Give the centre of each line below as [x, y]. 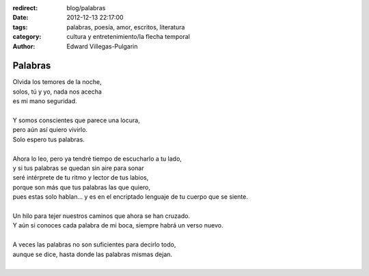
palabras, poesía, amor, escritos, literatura [126, 27]
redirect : [25, 8]
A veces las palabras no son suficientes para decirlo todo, [94, 245]
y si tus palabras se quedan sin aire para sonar [78, 168]
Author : [24, 46]
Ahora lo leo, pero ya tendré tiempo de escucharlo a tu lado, [97, 158]
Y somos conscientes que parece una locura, [76, 120]
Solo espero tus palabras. [49, 139]
